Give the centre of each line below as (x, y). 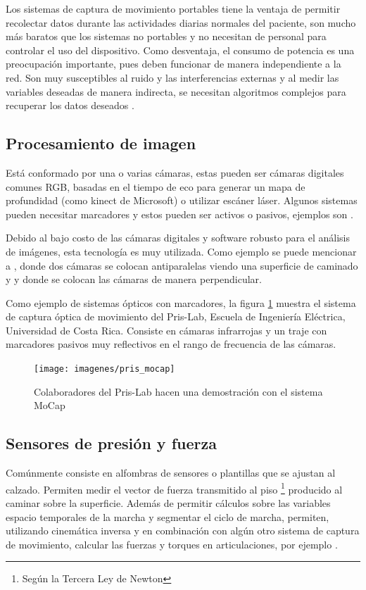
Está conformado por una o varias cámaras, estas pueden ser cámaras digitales (175, 172)
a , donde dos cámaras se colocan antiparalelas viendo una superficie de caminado (182, 265)
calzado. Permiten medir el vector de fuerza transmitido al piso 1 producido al (174, 488)
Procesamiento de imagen (101, 143)
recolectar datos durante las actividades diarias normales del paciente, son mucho (181, 22)
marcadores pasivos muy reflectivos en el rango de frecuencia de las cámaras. (171, 344)
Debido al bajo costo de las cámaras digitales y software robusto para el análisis (178, 238)
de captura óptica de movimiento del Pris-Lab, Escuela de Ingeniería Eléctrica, (176, 316)
